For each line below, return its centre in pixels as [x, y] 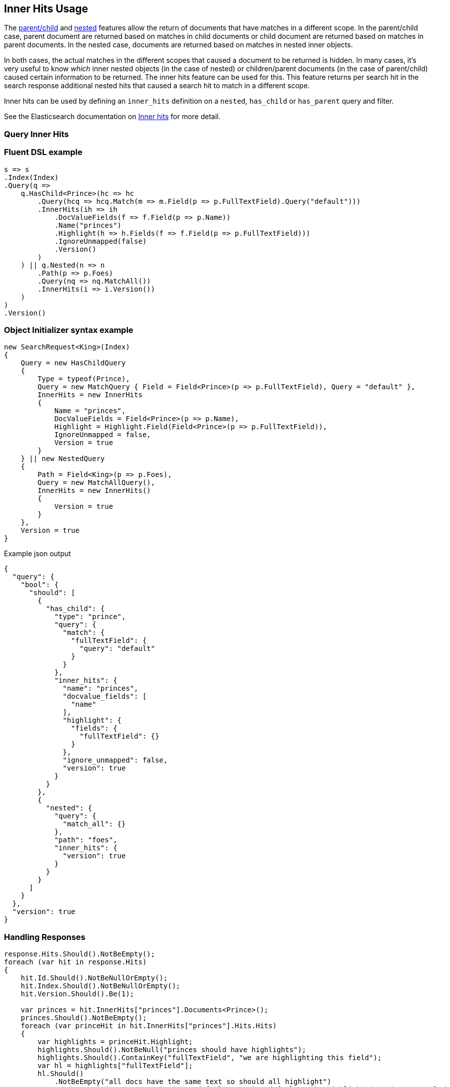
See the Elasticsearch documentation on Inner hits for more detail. [112, 117]
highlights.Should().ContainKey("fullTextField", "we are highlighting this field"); [210, 1058]
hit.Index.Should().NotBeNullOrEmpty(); [101, 986]
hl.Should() [61, 1074]
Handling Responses [45, 937]
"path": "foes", [86, 840]
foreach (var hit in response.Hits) [75, 962]
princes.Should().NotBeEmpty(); [84, 1018]
